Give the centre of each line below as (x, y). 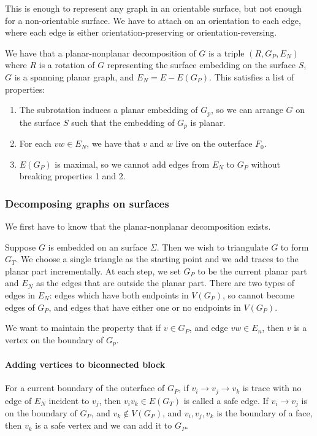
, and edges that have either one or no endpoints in (145, 307)
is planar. (208, 122)
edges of (20, 307)
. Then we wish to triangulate (212, 247)
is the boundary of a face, (265, 412)
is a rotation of (67, 65)
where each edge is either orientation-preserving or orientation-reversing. (141, 32)
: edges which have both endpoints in (119, 295)
